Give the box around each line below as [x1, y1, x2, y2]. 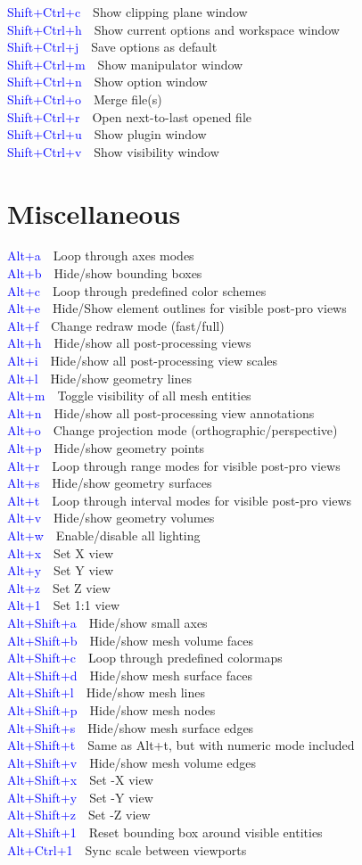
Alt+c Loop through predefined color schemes [7, 281, 267, 300]
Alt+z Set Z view [7, 578, 111, 597]
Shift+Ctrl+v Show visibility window [7, 142, 219, 161]
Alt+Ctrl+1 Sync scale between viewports [7, 840, 247, 859]
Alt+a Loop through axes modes [7, 246, 194, 265]
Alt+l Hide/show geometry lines [7, 368, 193, 387]
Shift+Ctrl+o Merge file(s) [7, 89, 162, 108]
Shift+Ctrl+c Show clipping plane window [7, 3, 248, 21]
